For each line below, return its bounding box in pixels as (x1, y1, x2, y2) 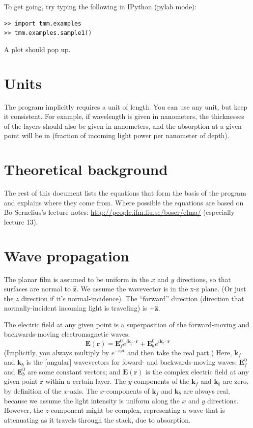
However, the (4, 405, 43, 415)
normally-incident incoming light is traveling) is (4, 303, 147, 313)
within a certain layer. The (45, 376, 126, 386)
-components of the (131, 376, 189, 386)
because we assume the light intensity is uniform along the (4, 395, 180, 405)
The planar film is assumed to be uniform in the (4, 274, 149, 284)
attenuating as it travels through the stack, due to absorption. (4, 414, 191, 425)
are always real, (183, 385, 230, 396)
